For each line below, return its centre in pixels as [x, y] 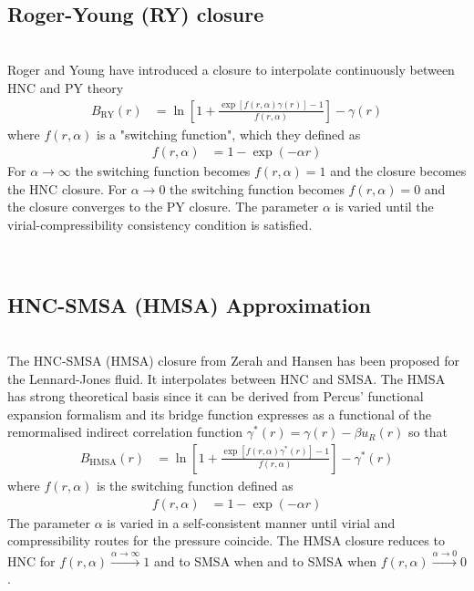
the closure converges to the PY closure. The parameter [163, 207]
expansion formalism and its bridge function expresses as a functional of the [220, 414]
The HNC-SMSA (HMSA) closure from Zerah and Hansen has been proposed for [233, 360]
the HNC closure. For [67, 188]
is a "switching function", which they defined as [229, 134]
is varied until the [384, 207]
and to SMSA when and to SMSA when [265, 560]
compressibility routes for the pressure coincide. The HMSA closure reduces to [226, 540]
